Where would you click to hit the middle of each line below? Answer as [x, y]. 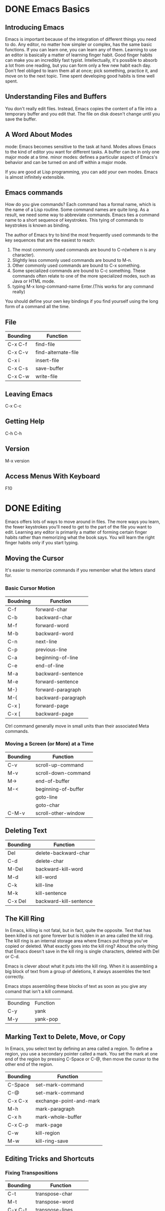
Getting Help [25, 422]
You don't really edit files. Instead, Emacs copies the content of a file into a [81, 108]
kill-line [44, 885]
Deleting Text [26, 831]
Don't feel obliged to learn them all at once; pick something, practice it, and [82, 71]
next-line [46, 642]
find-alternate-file [57, 353]
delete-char [49, 861]
